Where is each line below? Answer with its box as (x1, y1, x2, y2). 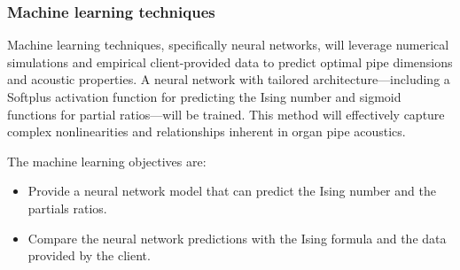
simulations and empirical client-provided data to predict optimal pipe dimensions (7, 52, 453, 71)
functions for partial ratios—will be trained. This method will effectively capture (7, 104, 445, 123)
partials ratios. (27, 198, 107, 217)
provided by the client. (27, 246, 151, 265)
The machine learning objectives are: (7, 151, 207, 170)
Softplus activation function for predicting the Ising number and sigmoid (7, 88, 402, 105)
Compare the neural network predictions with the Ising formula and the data (27, 228, 447, 247)
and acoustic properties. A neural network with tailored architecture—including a (7, 70, 450, 89)
